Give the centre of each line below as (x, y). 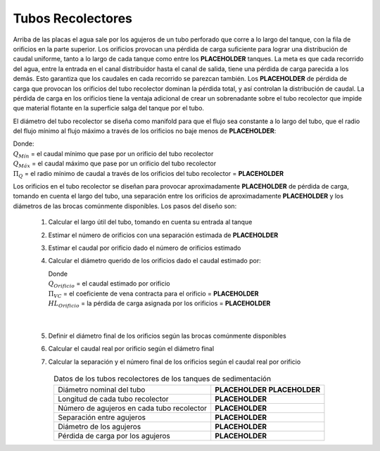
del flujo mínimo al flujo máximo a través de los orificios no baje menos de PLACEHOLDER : (145, 131)
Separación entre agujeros (101, 417)
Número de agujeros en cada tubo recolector (132, 408)
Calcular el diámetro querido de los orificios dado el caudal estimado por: (154, 261)
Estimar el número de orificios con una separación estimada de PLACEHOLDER (163, 235)
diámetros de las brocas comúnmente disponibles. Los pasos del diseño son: (125, 206)
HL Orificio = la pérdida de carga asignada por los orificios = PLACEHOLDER (159, 304)
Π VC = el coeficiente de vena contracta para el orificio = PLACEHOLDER (154, 294)
